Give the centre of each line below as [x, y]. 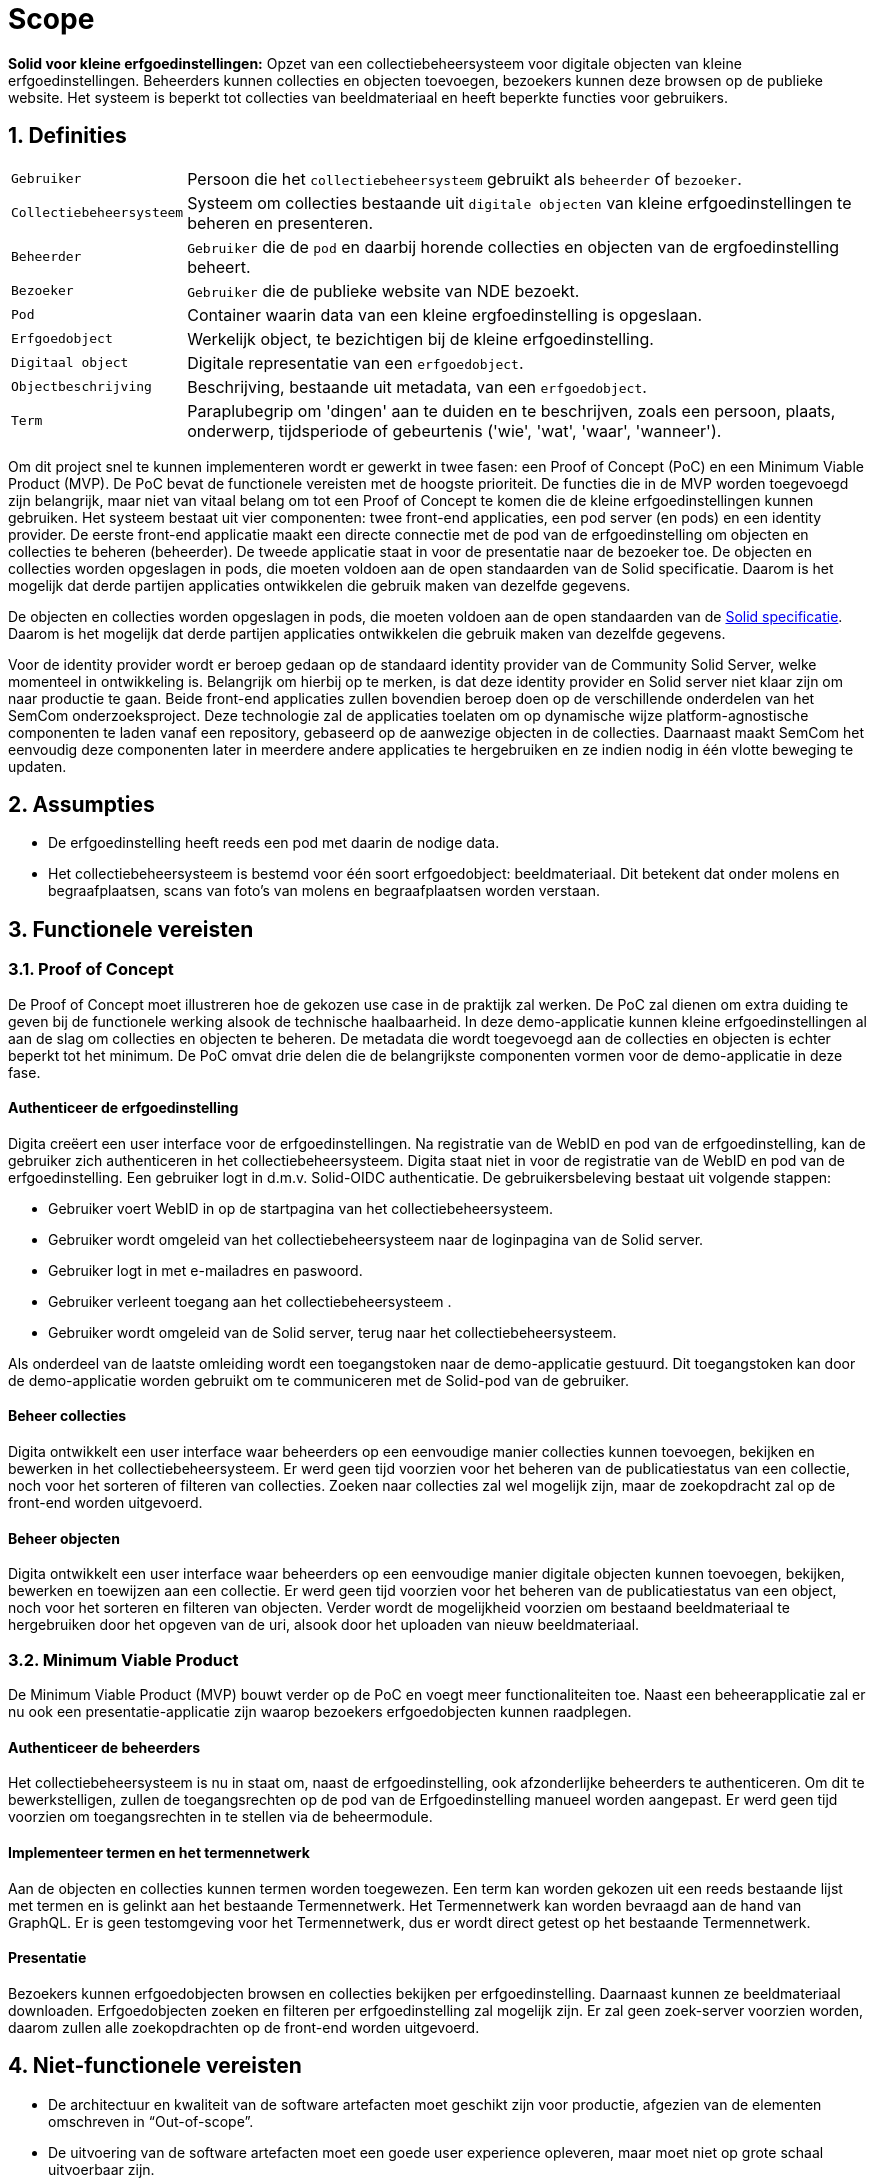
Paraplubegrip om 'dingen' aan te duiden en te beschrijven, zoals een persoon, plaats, [511, 410]
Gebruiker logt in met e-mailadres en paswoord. [205, 1270]
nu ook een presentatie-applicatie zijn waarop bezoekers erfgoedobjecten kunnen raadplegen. [320, 1712]
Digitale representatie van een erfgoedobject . [355, 362]
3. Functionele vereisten [131, 929]
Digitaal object [70, 363]
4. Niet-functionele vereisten [155, 2066]
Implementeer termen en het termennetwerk [159, 1852]
